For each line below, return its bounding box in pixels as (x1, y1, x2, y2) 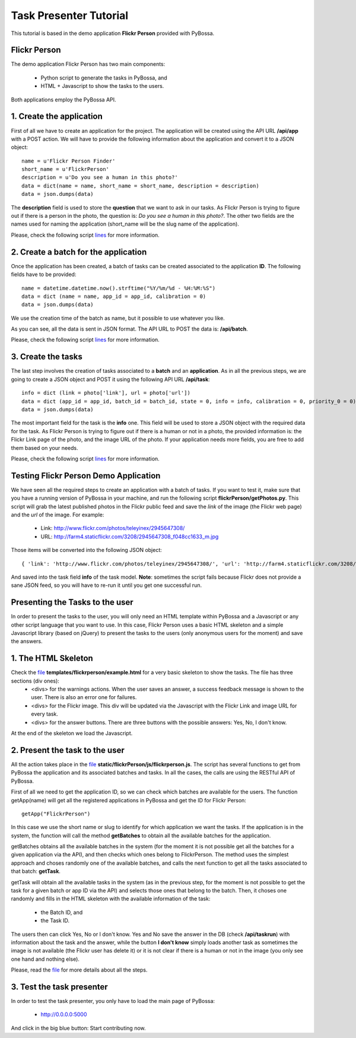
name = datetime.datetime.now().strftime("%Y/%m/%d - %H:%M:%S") (21, 285, 216, 291)
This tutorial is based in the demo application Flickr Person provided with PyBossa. (11, 30, 215, 37)
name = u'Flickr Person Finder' (21, 157, 116, 164)
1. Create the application (11, 112, 103, 122)
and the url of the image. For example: (11, 511, 104, 518)
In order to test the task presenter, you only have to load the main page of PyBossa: (11, 998, 215, 1005)
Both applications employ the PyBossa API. (11, 96, 116, 103)
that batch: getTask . (11, 868, 61, 875)
